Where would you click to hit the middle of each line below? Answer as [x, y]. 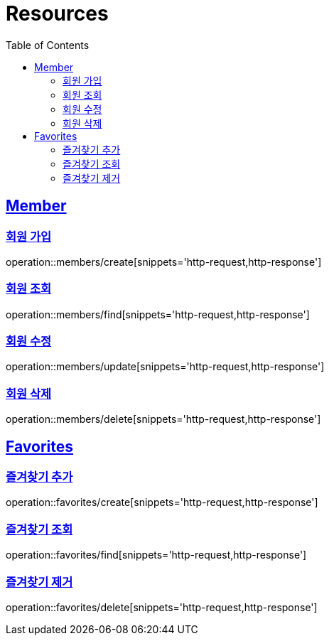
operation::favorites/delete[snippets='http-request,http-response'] [162, 607]
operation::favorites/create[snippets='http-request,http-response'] [162, 502]
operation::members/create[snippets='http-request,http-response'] [164, 262]
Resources [57, 14]
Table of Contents [48, 45]
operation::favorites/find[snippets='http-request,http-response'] [156, 555]
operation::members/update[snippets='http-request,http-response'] [165, 367]
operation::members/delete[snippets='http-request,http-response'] [163, 419]
